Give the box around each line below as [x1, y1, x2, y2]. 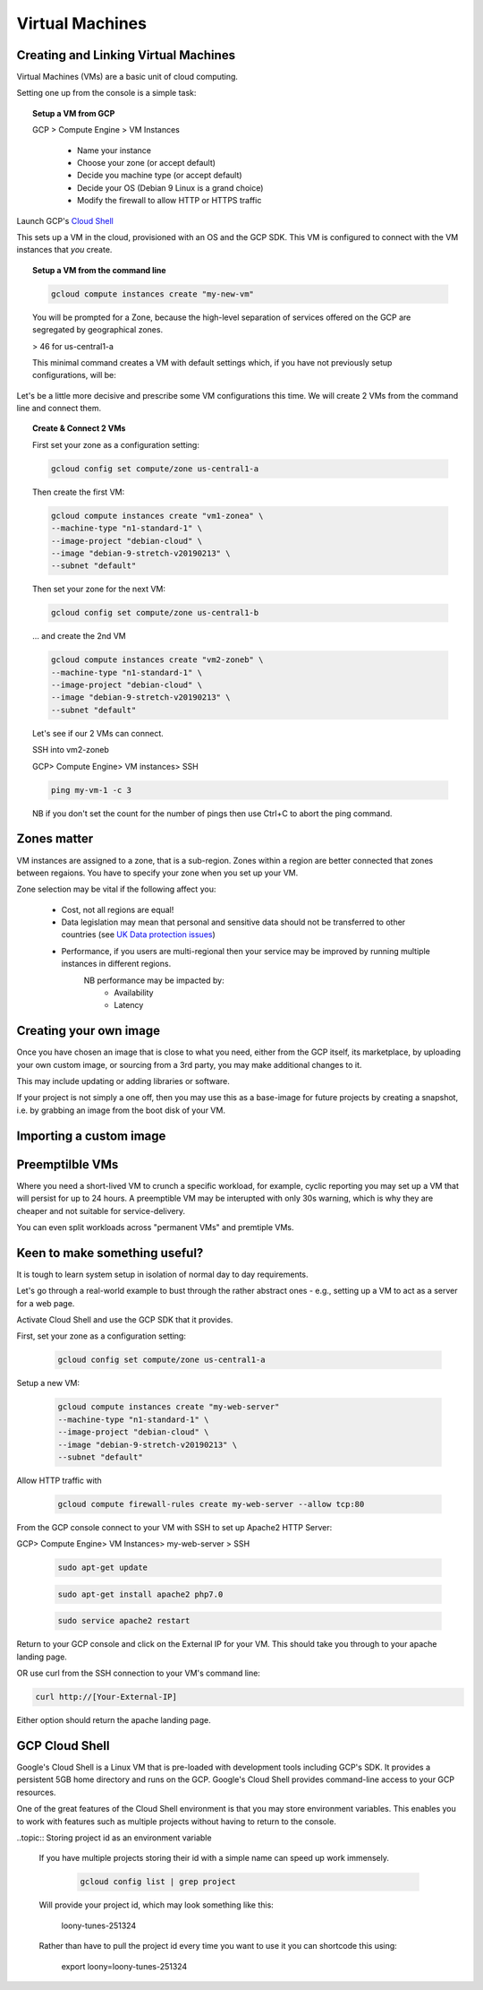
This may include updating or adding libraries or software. [16, 1076, 230, 1087]
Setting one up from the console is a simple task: [16, 88, 197, 99]
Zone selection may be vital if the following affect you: [16, 883, 216, 895]
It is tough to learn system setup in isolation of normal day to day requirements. [16, 1269, 309, 1279]
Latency [114, 1000, 144, 1011]
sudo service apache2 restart [57, 1615, 191, 1626]
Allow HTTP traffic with [16, 1475, 102, 1486]
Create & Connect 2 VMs [32, 423, 126, 434]
